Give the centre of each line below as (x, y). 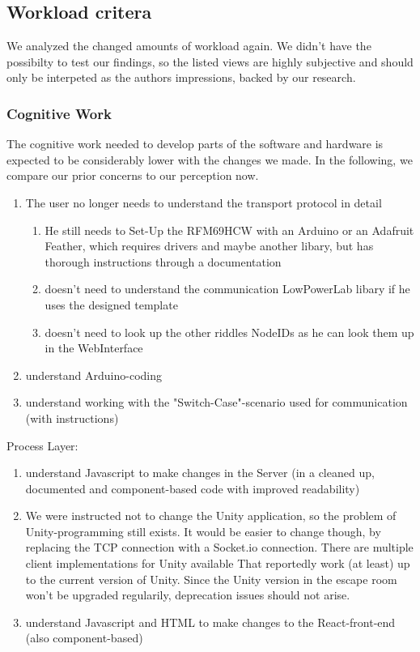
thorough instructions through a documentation (163, 261)
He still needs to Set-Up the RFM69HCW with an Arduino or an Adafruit (229, 230)
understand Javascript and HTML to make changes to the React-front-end (210, 622)
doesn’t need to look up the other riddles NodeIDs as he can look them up (229, 332)
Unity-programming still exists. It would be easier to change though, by (203, 531)
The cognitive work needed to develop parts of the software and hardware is (195, 144)
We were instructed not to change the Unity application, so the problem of (211, 516)
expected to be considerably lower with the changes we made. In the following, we (210, 159)
